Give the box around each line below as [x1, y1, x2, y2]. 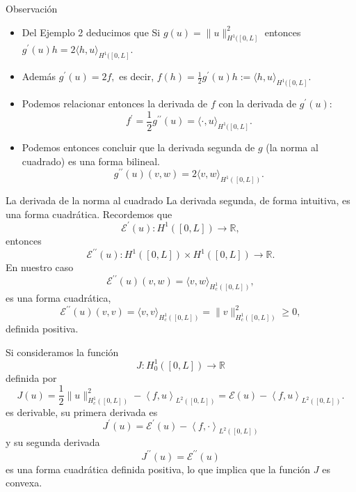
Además [22, 69, 56, 84]
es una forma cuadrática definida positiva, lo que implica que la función [6, 461, 311, 476]
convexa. [6, 475, 42, 490]
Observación [6, 1, 58, 15]
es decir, [119, 69, 154, 84]
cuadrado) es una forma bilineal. [22, 153, 160, 168]
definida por [6, 370, 57, 385]
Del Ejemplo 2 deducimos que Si [22, 24, 161, 39]
